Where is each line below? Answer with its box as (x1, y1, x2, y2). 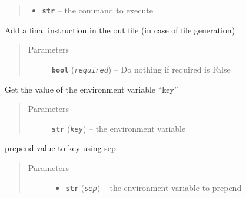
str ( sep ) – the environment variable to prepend (65, 181, 242, 193)
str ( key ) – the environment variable (51, 122, 186, 134)
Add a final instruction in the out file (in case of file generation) (5, 23, 235, 36)
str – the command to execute (42, 4, 153, 16)
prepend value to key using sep (5, 142, 116, 154)
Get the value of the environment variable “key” (5, 83, 178, 95)
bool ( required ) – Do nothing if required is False (51, 63, 231, 75)
